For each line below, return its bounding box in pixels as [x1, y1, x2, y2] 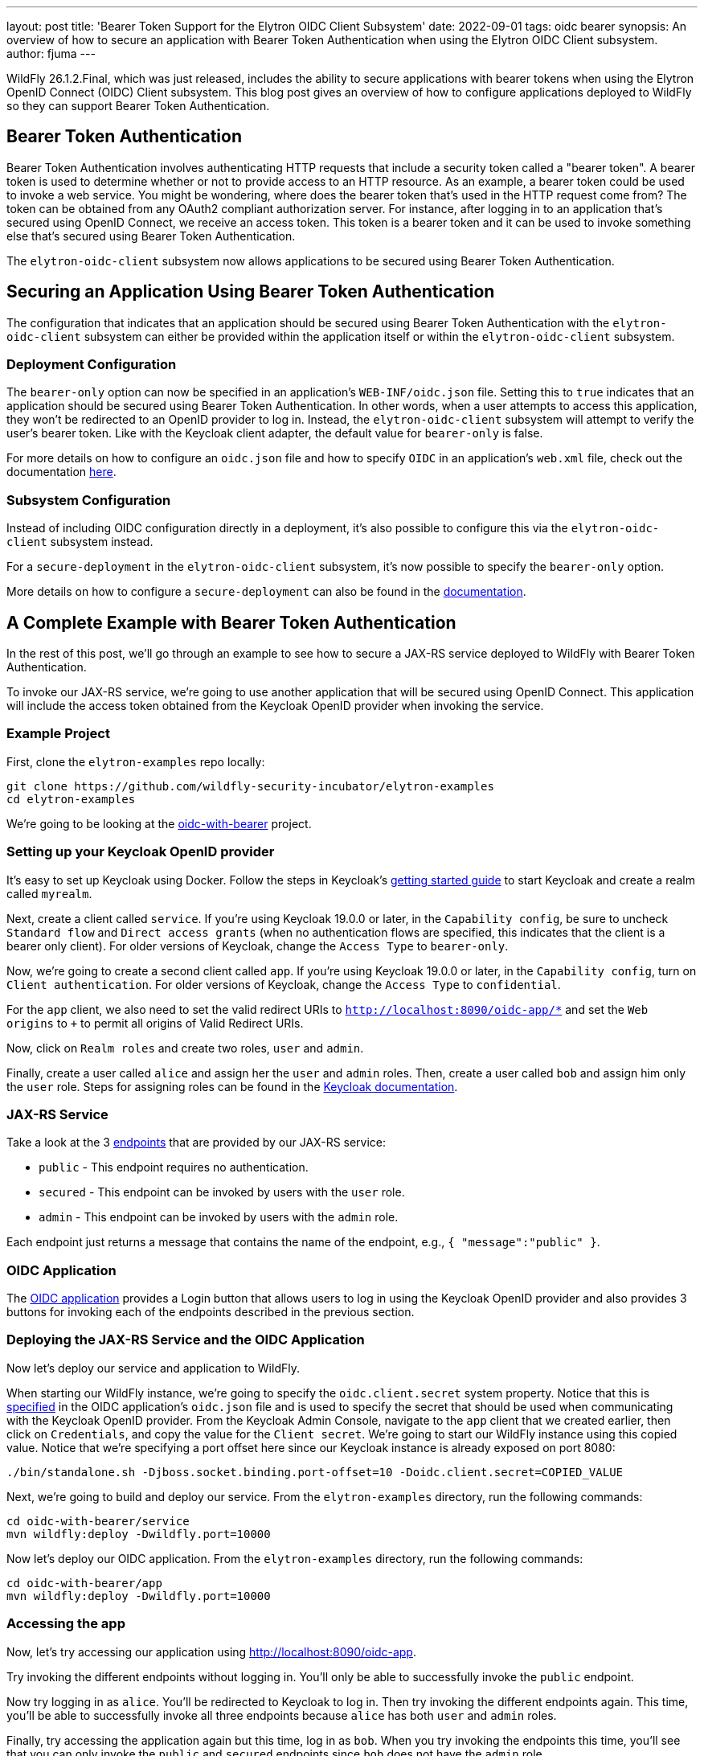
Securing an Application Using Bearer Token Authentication [6, 281, 495, 302]
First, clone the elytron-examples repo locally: [6, 754, 265, 769]
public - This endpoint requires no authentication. [39, 1160, 309, 1175]
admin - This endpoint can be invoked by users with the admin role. [39, 1210, 399, 1225]
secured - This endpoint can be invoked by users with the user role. [39, 1185, 405, 1200]
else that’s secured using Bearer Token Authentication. [6, 228, 296, 243]
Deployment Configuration [6, 356, 177, 373]
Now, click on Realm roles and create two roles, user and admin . [6, 1040, 364, 1055]
